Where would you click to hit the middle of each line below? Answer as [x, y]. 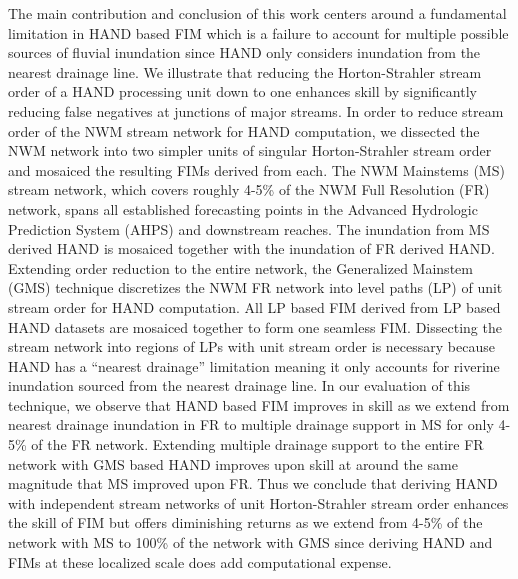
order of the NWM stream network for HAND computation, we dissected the [244, 130]
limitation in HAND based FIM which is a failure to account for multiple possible [258, 32]
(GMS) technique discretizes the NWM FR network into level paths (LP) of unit [255, 287]
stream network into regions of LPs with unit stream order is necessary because [251, 346]
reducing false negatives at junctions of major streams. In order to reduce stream [256, 110]
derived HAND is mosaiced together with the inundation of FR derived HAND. [251, 248]
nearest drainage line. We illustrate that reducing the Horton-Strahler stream [245, 71]
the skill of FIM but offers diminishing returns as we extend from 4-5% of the [245, 522]
